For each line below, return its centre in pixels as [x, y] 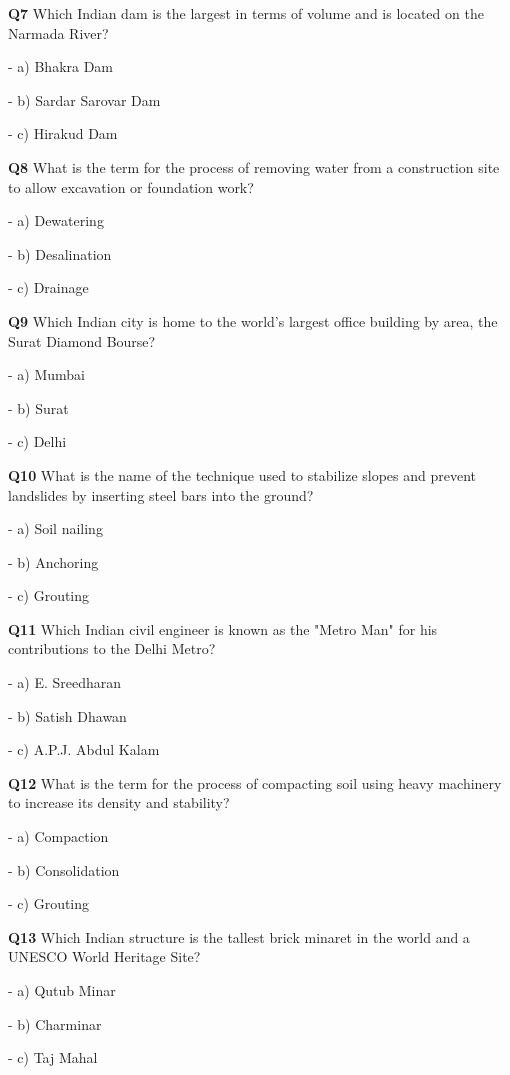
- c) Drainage [48, 287]
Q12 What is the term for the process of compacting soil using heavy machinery [255, 782]
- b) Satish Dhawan [67, 715]
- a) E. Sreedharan [65, 682]
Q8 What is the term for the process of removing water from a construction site [254, 166]
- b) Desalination [60, 253]
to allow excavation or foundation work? [131, 186]
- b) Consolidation [64, 869]
